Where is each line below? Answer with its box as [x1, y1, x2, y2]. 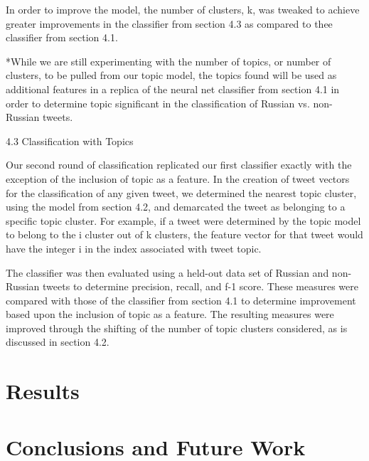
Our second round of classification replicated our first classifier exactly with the [6, 157, 352, 172]
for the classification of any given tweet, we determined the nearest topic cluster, [6, 185, 357, 200]
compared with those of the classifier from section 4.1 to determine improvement [6, 292, 356, 307]
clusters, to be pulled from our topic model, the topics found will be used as [6, 68, 337, 83]
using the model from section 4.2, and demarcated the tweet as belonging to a [6, 199, 346, 214]
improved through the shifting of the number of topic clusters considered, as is [6, 320, 348, 335]
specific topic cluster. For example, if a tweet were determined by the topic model [6, 213, 361, 228]
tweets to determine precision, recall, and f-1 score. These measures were [43, 279, 358, 294]
